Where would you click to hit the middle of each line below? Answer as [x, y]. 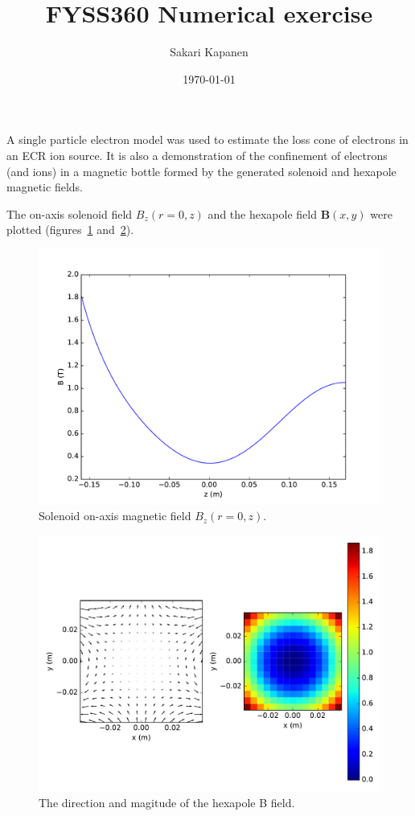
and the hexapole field [262, 213]
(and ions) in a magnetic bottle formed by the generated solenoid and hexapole [201, 171]
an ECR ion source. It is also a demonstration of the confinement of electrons [197, 155]
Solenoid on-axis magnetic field [115, 516]
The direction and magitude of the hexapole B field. [167, 802]
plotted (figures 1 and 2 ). [70, 230]
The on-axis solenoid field [70, 213]
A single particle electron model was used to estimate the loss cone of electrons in [207, 139]
